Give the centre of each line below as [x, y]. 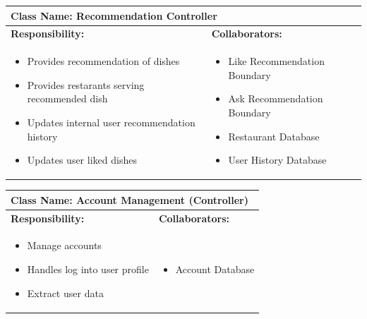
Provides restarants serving [86, 84]
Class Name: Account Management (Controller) [130, 199]
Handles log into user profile [88, 269]
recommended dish [67, 98]
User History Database [277, 160]
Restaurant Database [274, 136]
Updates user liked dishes [82, 160]
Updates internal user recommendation [111, 122]
